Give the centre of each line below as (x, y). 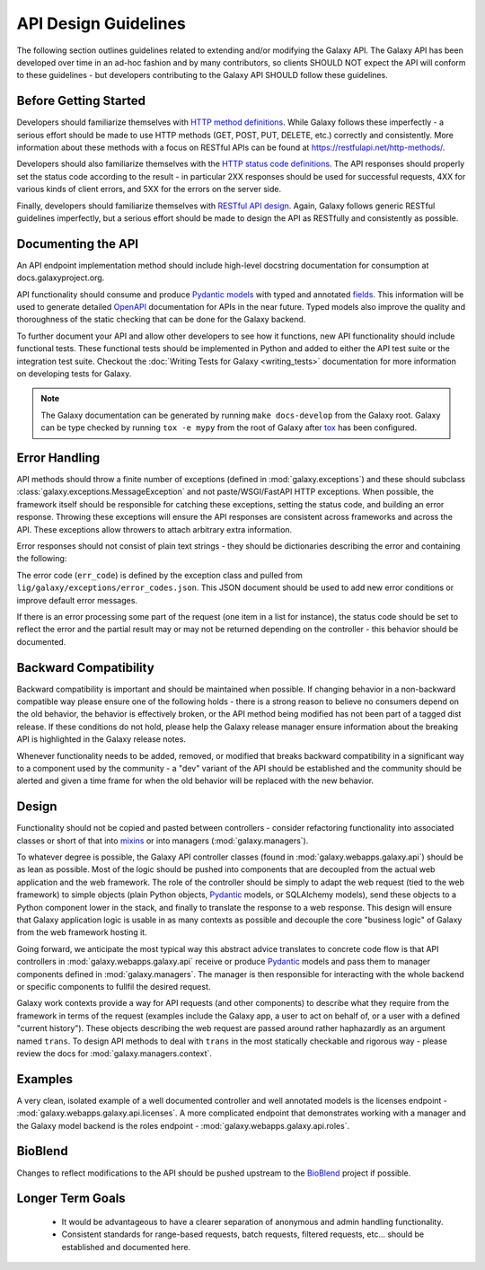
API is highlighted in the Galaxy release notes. (101, 739)
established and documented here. (126, 1247)
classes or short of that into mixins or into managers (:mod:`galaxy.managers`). (163, 841)
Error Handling (58, 458)
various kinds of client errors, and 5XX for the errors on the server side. (149, 190)
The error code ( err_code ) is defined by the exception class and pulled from (159, 575)
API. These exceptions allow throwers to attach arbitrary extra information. (154, 529)
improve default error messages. (77, 600)
